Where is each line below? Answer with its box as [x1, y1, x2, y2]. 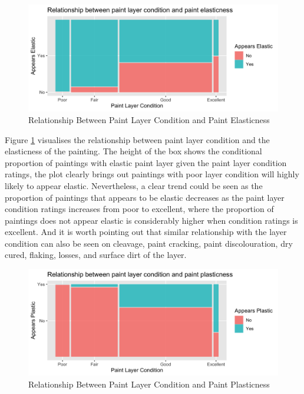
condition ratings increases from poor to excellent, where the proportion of [5, 203, 274, 215]
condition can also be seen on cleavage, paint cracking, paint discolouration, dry [5, 237, 293, 249]
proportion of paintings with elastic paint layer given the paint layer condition [5, 156, 287, 168]
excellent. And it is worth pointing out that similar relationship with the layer [5, 226, 287, 238]
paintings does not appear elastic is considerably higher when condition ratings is [5, 214, 298, 226]
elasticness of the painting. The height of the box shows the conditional [5, 145, 262, 157]
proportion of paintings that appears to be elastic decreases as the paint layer [5, 191, 285, 203]
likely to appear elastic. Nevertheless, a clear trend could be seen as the [5, 179, 263, 191]
